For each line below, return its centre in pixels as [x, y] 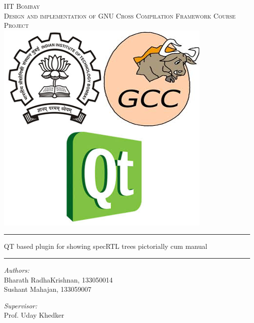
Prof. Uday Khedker [34, 315]
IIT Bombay [22, 6]
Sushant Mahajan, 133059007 [48, 289]
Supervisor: [21, 305]
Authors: [17, 270]
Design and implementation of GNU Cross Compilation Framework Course [120, 15]
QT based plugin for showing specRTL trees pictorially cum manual [106, 246]
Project [16, 25]
